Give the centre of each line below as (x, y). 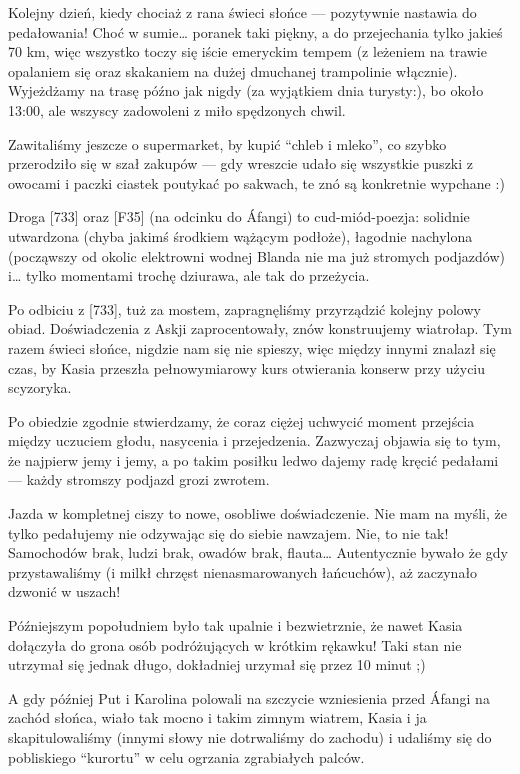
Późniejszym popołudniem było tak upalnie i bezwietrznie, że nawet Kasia (235, 625)
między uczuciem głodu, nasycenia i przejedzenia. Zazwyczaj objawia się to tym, (254, 440)
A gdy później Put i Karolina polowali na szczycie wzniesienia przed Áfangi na (249, 697)
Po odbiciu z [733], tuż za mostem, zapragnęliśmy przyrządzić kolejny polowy (244, 308)
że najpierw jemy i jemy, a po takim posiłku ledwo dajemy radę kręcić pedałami (253, 459)
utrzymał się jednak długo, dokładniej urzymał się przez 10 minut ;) (217, 664)
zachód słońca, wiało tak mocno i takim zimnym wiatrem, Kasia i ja (217, 717)
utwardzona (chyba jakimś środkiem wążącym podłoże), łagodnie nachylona (240, 235)
